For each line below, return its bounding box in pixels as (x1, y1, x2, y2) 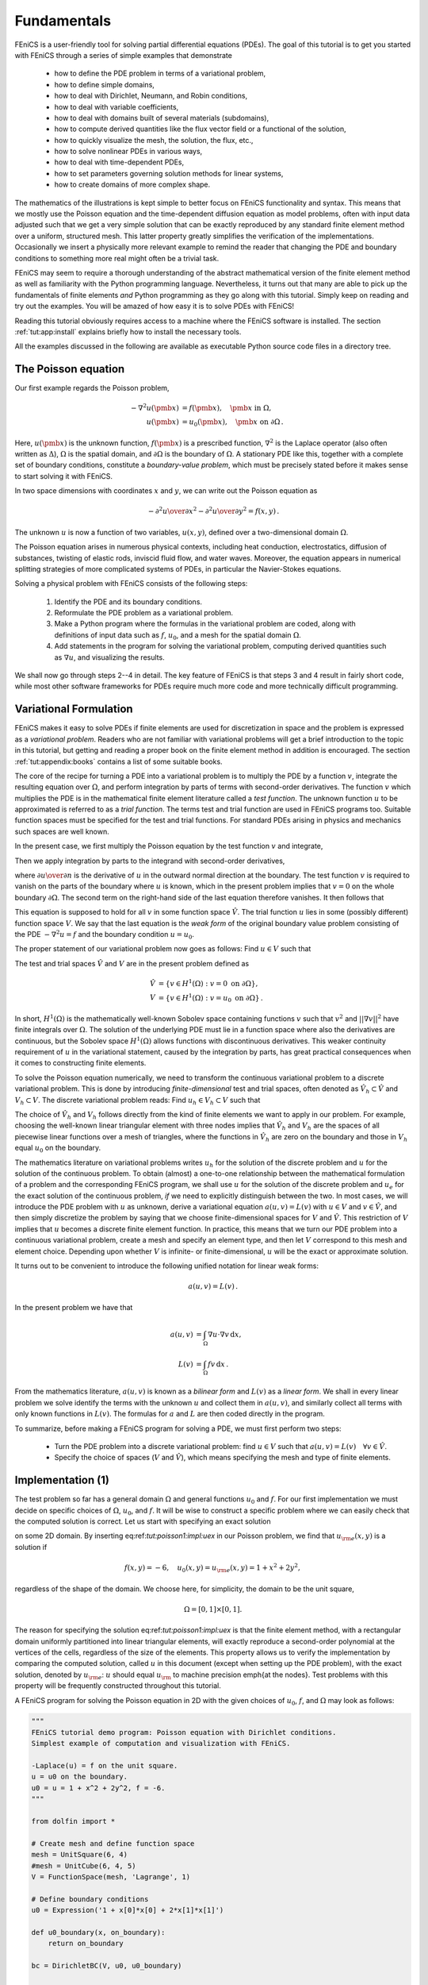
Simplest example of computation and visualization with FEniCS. (31, 1739, 291, 1748)
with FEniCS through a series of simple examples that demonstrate (14, 50, 233, 60)
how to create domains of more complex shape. (54, 179, 211, 190)
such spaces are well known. (14, 827, 110, 836)
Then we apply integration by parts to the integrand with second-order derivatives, (14, 856, 285, 865)
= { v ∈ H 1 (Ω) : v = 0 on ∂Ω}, (158, 977, 258, 988)
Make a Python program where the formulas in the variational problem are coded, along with (54, 619, 356, 629)
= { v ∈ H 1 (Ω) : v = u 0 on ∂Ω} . (158, 992, 263, 1004)
